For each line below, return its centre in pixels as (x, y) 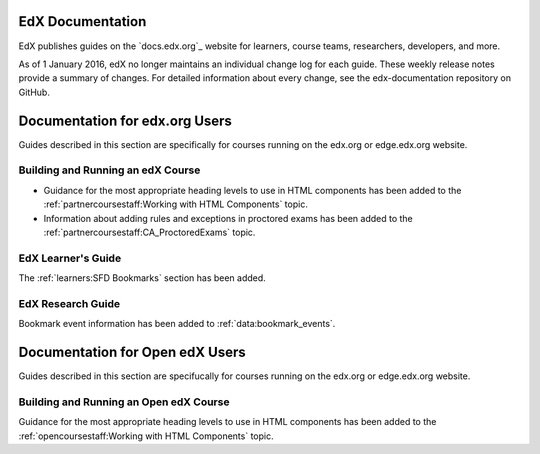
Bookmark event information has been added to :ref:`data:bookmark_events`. (177, 324)
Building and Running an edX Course (109, 170)
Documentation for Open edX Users (132, 352)
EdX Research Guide (69, 303)
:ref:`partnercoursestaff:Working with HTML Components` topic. (176, 204)
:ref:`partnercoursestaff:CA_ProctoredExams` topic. (149, 232)
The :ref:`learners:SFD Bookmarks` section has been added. (142, 278)
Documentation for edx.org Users (125, 120)
